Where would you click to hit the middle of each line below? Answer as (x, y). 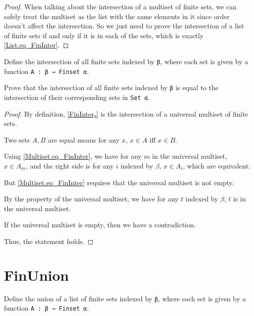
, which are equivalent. (217, 165)
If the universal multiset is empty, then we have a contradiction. (100, 225)
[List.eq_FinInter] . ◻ (36, 45)
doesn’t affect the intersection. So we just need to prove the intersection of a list (124, 26)
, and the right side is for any (70, 165)
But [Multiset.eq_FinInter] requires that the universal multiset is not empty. (119, 182)
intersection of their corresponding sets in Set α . (77, 97)
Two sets (17, 139)
